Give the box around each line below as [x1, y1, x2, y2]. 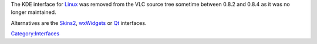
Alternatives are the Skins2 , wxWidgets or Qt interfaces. [11, 19, 147, 26]
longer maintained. [11, 9, 56, 16]
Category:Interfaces [11, 30, 60, 37]
